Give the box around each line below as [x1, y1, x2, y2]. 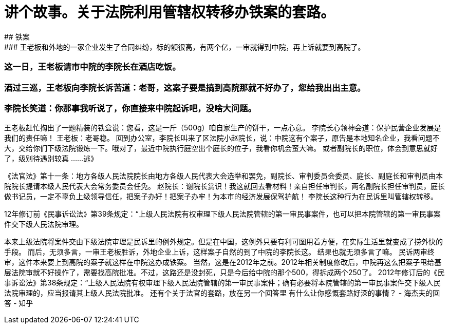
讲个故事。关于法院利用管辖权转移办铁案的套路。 [4, 4, 335, 21]
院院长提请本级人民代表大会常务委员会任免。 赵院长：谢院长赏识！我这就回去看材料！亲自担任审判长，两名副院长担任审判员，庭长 [4, 182, 445, 191]
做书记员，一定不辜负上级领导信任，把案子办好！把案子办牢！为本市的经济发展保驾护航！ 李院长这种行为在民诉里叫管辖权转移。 [4, 192, 438, 201]
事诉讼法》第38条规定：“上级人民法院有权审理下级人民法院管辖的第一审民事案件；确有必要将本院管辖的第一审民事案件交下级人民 [4, 278, 441, 287]
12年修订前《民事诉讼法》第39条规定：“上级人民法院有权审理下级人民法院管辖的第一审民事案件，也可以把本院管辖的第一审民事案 [4, 209, 441, 219]
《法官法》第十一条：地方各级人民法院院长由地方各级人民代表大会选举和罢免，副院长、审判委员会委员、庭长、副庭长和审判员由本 [4, 171, 443, 181]
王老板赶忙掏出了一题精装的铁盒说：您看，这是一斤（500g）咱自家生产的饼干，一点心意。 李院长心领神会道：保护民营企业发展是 [4, 123, 441, 132]
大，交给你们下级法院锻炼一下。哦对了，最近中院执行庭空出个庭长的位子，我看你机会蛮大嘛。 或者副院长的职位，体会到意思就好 [4, 144, 438, 153]
